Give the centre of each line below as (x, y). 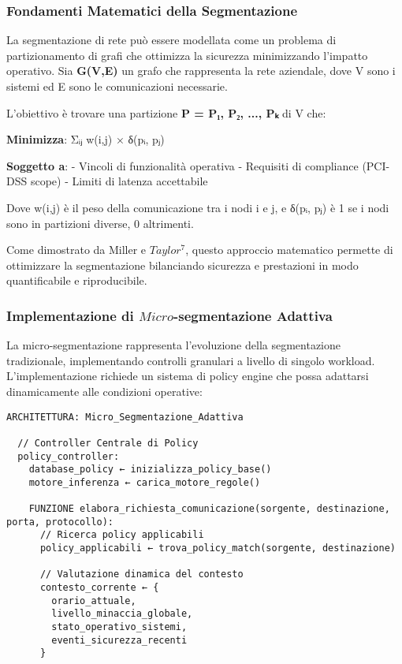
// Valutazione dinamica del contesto (141, 574)
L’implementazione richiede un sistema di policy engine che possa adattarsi (188, 376)
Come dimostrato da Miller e (76, 250)
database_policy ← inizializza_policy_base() (150, 470)
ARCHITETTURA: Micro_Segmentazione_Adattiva (125, 417)
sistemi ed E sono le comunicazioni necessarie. (117, 86)
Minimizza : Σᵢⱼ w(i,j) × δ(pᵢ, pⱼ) (86, 139)
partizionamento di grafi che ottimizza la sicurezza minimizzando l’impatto (187, 55)
